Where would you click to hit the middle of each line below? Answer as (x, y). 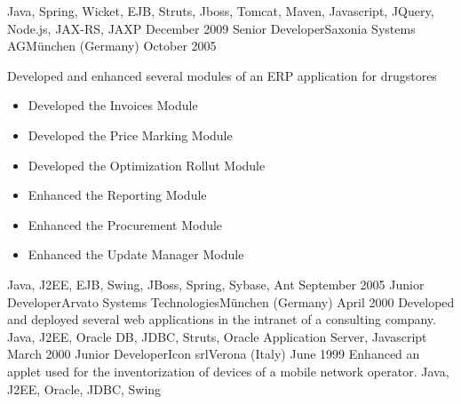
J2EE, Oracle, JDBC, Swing (84, 388)
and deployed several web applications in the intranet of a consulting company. (222, 319)
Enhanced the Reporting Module (117, 195)
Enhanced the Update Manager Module (136, 254)
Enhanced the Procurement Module (125, 224)
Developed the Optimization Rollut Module (147, 165)
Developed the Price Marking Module (130, 135)
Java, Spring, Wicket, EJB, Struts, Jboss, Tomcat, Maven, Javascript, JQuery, (221, 11)
